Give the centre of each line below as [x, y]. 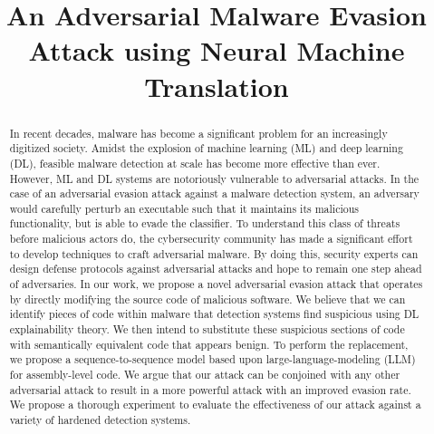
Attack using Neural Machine [217, 50]
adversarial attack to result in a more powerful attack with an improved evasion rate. [210, 389]
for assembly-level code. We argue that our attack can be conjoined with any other [205, 375]
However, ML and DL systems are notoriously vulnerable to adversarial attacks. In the [214, 178]
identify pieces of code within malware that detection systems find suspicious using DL [214, 314]
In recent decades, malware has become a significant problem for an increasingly [198, 133]
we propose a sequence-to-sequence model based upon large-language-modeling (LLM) [212, 359]
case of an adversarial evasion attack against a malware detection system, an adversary [214, 193]
